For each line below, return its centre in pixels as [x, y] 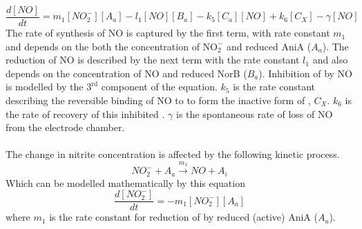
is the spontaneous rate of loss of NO [255, 113]
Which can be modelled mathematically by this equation [125, 182]
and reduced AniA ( [269, 46]
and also [330, 60]
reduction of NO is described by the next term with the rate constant [153, 60]
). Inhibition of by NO [305, 73]
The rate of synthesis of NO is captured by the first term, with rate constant [168, 33]
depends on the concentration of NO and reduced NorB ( [126, 73]
